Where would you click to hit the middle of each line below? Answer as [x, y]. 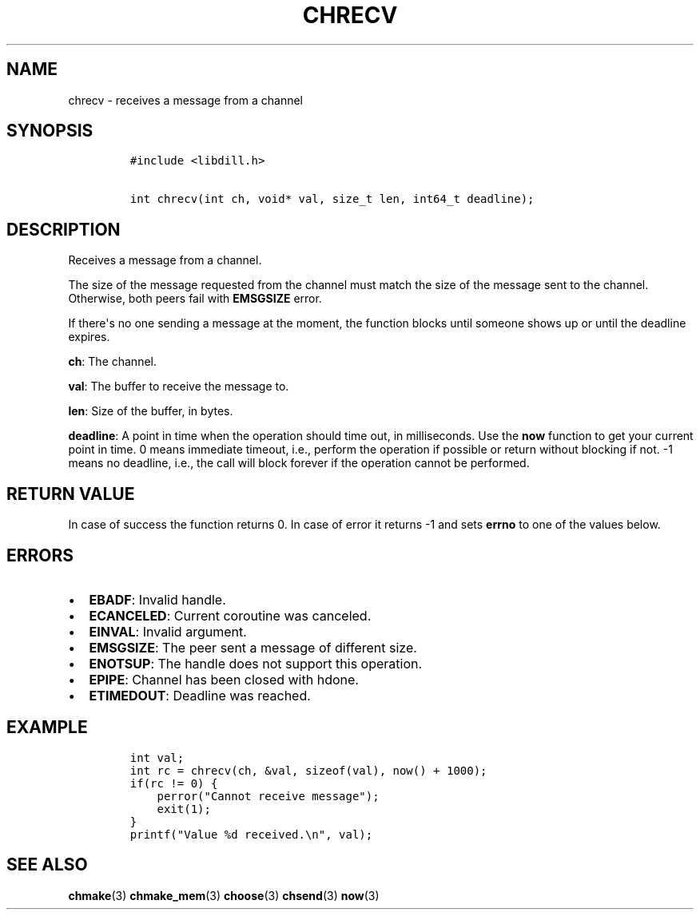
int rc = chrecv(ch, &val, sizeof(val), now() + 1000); [308, 770]
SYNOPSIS [50, 131]
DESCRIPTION [64, 229]
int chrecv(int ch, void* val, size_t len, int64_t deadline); [332, 199]
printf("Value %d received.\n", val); [251, 834]
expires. [89, 337]
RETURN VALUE [71, 494]
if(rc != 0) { [174, 783]
